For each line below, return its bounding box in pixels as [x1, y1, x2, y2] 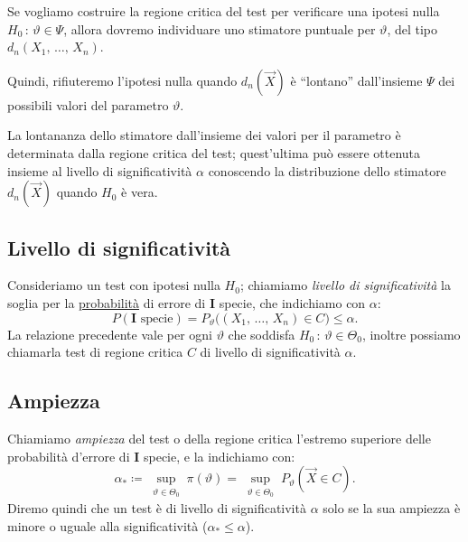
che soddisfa [228, 324, 295, 343]
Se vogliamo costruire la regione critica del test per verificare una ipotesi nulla [7, 2, 440, 20]
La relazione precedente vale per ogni [7, 324, 213, 343]
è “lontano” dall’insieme [290, 70, 423, 89]
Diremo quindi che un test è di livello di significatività [7, 498, 306, 517]
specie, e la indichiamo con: [143, 446, 295, 465]
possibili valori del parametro [7, 95, 169, 114]
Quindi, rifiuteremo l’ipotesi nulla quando [7, 70, 238, 89]
